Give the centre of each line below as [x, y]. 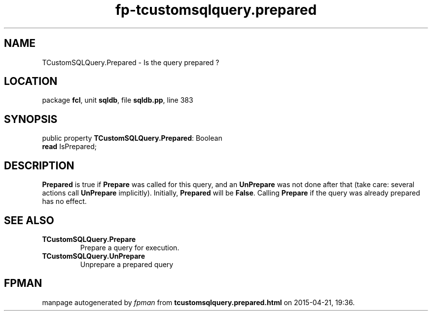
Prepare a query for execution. [130, 247]
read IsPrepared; [69, 147]
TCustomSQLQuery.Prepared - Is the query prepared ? [131, 62]
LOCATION [31, 81]
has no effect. [64, 201]
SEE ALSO [29, 220]
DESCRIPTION [39, 165]
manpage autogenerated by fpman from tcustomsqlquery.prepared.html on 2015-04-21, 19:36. [198, 302]
